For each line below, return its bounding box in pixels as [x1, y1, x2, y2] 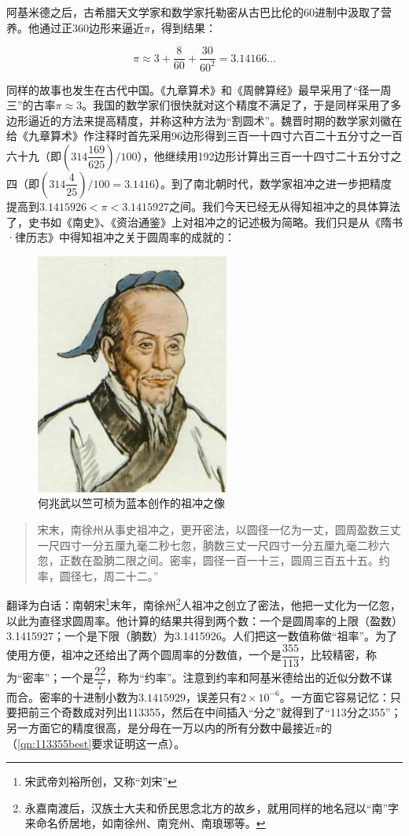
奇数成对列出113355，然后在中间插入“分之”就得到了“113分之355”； [61, 704, 402, 720]
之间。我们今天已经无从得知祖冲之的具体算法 [169, 197, 401, 214]
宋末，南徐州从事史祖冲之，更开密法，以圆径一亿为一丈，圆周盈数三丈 [37, 521, 401, 537]
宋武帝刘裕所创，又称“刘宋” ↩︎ [24, 773, 177, 790]
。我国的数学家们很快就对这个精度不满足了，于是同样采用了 [82, 97, 391, 113]
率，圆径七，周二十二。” [37, 567, 159, 584]
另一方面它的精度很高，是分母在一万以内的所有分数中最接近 [6, 720, 315, 736]
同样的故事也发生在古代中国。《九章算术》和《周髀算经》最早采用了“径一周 [6, 81, 392, 98]
